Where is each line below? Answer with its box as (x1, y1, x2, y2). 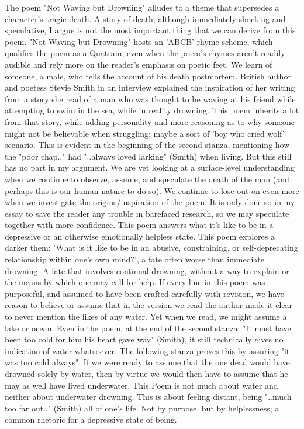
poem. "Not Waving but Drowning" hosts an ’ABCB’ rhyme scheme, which (5, 35, 273, 47)
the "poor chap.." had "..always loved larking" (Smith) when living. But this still (5, 150, 292, 162)
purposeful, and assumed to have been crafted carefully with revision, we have (5, 287, 285, 299)
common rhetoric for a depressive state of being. (5, 413, 177, 425)
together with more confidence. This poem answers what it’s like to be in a (5, 219, 274, 231)
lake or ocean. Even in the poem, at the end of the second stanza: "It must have (5, 321, 291, 334)
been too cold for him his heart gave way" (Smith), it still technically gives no (5, 333, 284, 345)
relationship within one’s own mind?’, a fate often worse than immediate (5, 253, 265, 265)
